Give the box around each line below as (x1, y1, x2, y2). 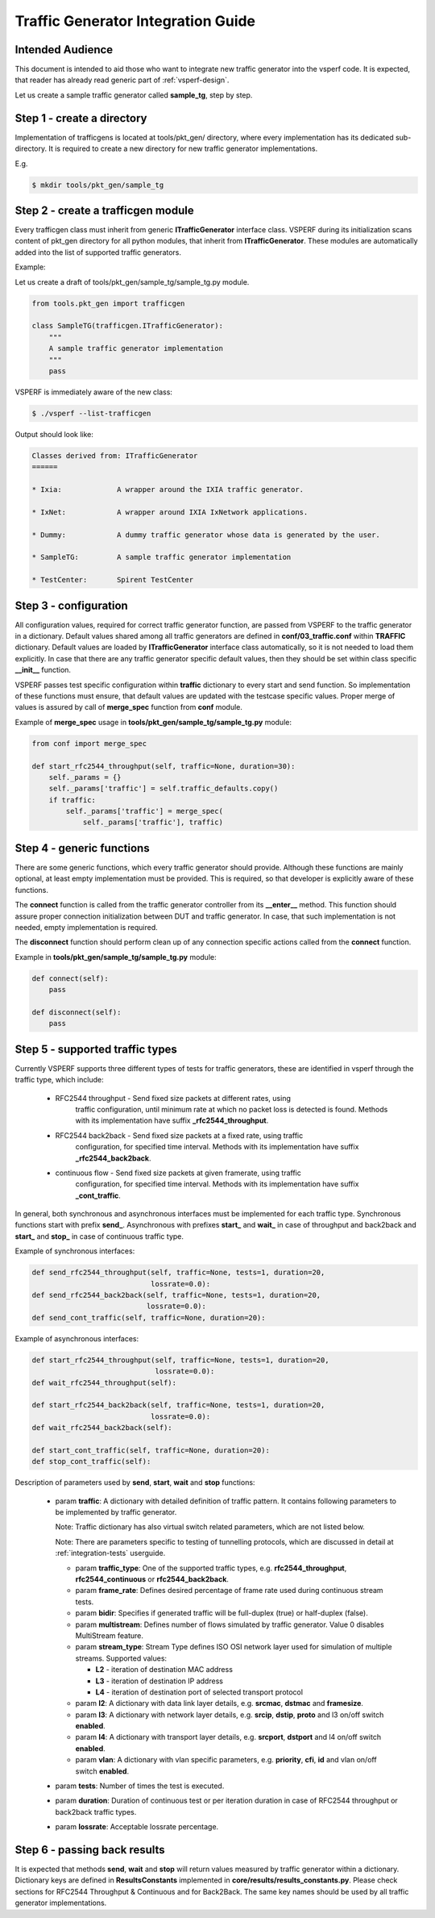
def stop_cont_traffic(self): (31, 1457, 151, 1466)
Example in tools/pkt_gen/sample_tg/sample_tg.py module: (14, 952, 217, 961)
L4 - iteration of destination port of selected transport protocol (95, 1687, 304, 1697)
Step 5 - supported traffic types (14, 1042, 177, 1056)
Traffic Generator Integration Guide (14, 12, 256, 30)
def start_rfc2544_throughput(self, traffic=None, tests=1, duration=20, (31, 1355, 329, 1365)
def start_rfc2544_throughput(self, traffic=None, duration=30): (31, 761, 296, 770)
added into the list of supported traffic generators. (14, 247, 181, 257)
